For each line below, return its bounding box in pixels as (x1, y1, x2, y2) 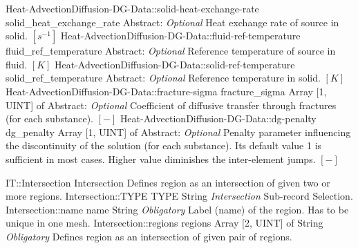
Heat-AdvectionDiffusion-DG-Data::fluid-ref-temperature (60, 28, 301, 43)
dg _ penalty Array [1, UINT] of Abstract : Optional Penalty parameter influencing (6, 124, 351, 139)
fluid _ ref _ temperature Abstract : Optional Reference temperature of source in (6, 44, 336, 58)
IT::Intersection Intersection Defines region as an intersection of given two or (6, 175, 330, 189)
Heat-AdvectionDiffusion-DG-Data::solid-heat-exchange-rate (6, 1, 259, 15)
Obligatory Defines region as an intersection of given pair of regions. (6, 229, 292, 243)
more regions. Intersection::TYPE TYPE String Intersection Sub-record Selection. (6, 189, 353, 203)
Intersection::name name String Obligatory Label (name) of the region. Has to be (6, 202, 349, 216)
